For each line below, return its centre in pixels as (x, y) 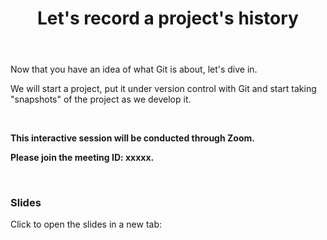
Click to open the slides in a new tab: (86, 224)
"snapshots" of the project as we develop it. (101, 99)
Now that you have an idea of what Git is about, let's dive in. (134, 69)
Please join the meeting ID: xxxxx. (82, 158)
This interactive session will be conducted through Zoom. (132, 138)
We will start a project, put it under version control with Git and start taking (163, 89)
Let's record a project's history (168, 18)
